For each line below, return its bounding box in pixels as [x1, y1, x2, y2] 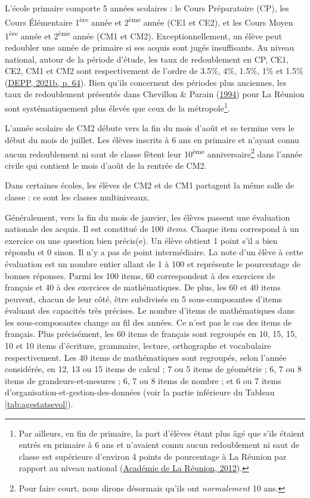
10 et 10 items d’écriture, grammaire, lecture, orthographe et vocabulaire [5, 339, 271, 352]
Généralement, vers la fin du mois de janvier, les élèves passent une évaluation [5, 211, 290, 223]
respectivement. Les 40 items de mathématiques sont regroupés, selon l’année [5, 351, 287, 363]
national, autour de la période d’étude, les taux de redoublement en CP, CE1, [5, 52, 289, 65]
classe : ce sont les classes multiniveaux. [5, 190, 150, 203]
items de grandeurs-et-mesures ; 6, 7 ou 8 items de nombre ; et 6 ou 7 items [5, 374, 281, 386]
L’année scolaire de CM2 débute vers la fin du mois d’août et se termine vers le [5, 122, 294, 134]
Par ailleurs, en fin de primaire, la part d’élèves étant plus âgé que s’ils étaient [18, 426, 305, 439]
